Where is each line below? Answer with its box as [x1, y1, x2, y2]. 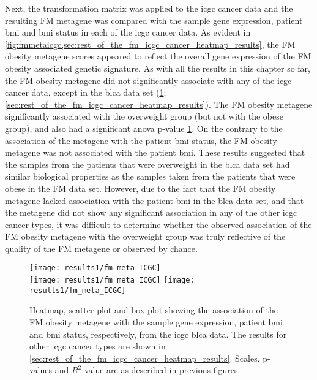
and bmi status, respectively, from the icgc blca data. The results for [29, 327, 287, 340]
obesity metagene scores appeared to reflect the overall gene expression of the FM [5, 50, 311, 63]
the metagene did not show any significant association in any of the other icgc [5, 206, 297, 219]
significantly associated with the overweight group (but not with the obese [5, 110, 283, 123]
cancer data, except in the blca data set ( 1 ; [5, 86, 166, 99]
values [29, 363, 53, 376]
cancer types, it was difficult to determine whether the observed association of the [5, 218, 312, 230]
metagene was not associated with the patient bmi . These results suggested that [5, 146, 305, 159]
